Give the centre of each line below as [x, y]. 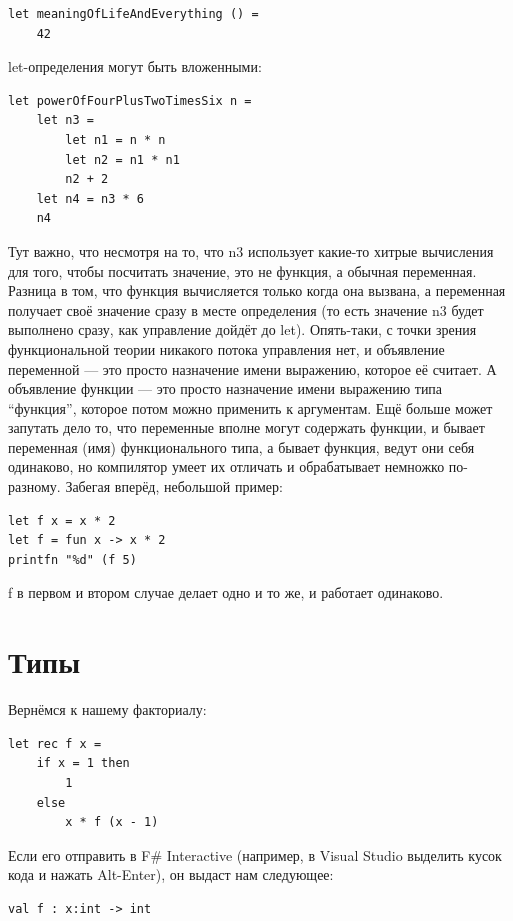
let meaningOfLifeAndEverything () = [133, 14]
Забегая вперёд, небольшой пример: [174, 486]
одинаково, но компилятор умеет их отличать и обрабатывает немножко [226, 466]
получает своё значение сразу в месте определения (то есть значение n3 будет [246, 309]
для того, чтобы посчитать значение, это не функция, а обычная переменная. [242, 270]
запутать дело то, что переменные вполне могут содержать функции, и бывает [246, 427]
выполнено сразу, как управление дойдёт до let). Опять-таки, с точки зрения [242, 329]
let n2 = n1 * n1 [122, 159]
